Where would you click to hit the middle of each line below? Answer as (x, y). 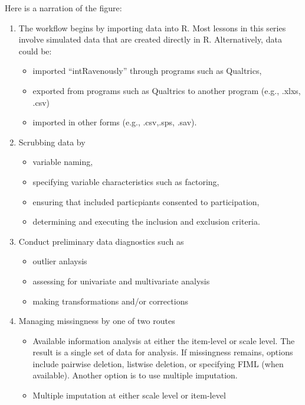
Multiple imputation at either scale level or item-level (129, 395)
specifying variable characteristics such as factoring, (126, 181)
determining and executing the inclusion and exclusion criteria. (146, 221)
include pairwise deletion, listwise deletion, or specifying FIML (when (158, 363)
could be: (35, 51)
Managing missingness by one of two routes (97, 321)
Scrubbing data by (52, 142)
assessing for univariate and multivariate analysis (121, 281)
